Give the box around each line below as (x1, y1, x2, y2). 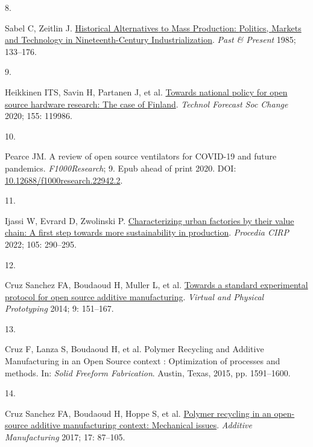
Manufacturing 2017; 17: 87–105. (5, 431, 125, 443)
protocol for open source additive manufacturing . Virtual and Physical (5, 290, 264, 303)
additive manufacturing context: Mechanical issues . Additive (30, 419, 252, 431)
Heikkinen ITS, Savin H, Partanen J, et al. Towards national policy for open (5, 85, 288, 98)
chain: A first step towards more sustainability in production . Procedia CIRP (5, 226, 289, 239)
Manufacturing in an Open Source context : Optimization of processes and (5, 355, 280, 367)
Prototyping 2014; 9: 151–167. (5, 302, 114, 315)
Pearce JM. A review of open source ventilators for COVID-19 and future (5, 150, 277, 162)
